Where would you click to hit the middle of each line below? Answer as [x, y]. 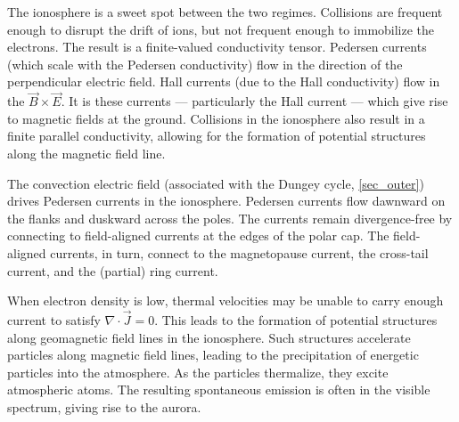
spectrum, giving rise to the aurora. [104, 406]
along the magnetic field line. [86, 153]
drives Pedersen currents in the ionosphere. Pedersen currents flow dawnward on [226, 201]
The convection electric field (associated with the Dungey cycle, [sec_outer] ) [216, 183]
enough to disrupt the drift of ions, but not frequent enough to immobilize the [221, 29]
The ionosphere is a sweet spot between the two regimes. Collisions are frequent [225, 12]
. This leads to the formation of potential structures [296, 319]
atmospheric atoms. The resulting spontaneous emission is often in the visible [219, 390]
